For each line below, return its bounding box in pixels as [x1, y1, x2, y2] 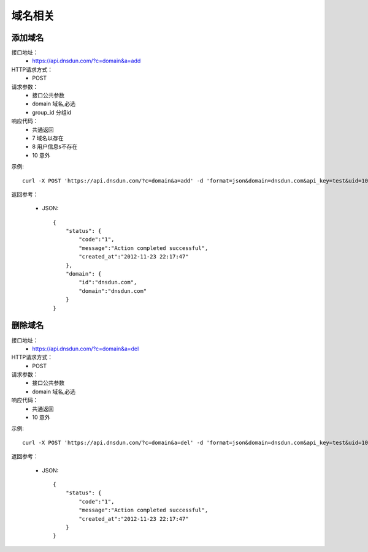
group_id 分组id [32, 108, 72, 116]
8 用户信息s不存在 [32, 143, 78, 150]
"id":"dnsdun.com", [79, 279, 137, 286]
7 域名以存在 [32, 134, 64, 142]
